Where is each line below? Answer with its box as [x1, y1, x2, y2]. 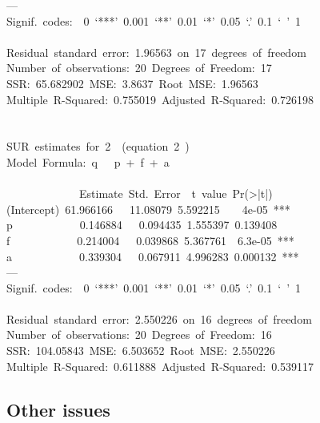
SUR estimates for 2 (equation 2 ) [6, 138, 190, 155]
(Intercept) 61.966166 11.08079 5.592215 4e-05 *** [6, 200, 290, 217]
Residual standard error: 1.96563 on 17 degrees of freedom [6, 43, 306, 60]
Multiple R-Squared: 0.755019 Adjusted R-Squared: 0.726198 [6, 91, 314, 107]
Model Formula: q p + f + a [6, 153, 170, 170]
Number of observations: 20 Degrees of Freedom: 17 [6, 59, 272, 76]
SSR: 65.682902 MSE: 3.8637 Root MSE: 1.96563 [6, 75, 258, 91]
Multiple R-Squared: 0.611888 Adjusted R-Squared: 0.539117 [6, 357, 314, 374]
